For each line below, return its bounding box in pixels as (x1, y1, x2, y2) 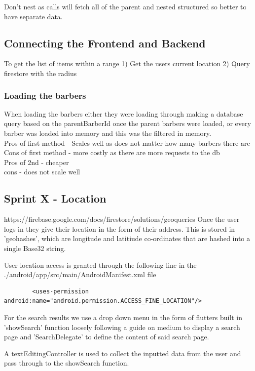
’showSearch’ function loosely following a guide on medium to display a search (4, 322, 240, 332)
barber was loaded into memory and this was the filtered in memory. (4, 127, 212, 138)
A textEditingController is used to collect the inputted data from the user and (4, 348, 241, 358)
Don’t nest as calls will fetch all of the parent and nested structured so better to (4, 1, 247, 11)
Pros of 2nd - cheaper (4, 157, 69, 167)
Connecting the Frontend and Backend (4, 35, 206, 50)
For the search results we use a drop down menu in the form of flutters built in (4, 312, 243, 322)
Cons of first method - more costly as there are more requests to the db (4, 147, 220, 158)
